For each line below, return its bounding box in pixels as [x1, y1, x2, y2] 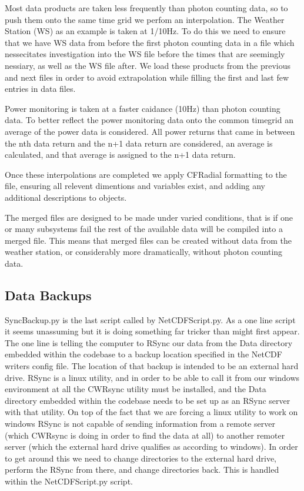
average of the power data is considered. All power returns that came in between [5, 125, 295, 137]
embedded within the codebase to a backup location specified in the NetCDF [5, 348, 282, 360]
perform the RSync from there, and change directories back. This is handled [5, 463, 279, 476]
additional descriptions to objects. [5, 191, 127, 203]
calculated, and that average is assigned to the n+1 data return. [5, 148, 236, 161]
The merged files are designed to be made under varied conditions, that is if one [5, 211, 293, 223]
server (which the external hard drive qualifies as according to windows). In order [5, 440, 298, 453]
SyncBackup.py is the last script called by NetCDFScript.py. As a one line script [5, 313, 296, 326]
